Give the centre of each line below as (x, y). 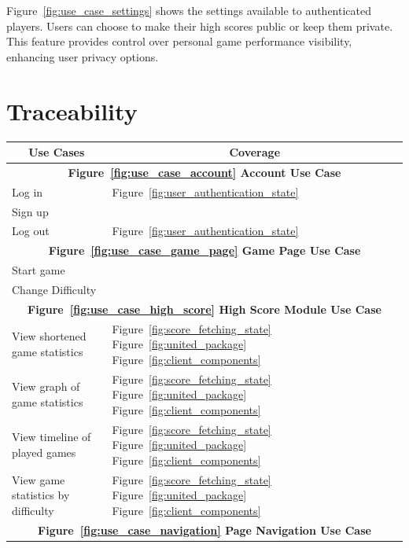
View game (39, 479)
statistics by (41, 495)
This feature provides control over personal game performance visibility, (179, 41)
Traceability (72, 110)
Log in (28, 191)
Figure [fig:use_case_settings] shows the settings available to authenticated (189, 10)
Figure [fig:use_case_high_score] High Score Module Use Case (204, 309)
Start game (39, 270)
